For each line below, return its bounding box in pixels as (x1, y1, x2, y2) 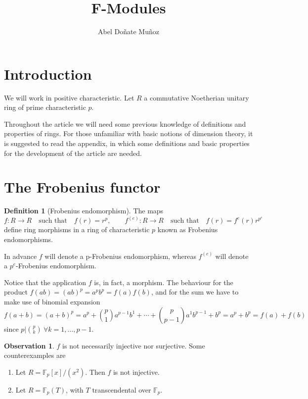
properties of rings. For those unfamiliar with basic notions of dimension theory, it (4, 128, 253, 139)
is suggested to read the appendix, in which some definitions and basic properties (4, 138, 250, 149)
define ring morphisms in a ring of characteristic (4, 224, 150, 235)
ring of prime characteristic (4, 102, 86, 112)
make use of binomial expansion (4, 296, 100, 306)
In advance (4, 250, 37, 261)
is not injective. (113, 366, 160, 377)
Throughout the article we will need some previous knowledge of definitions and (4, 118, 246, 129)
